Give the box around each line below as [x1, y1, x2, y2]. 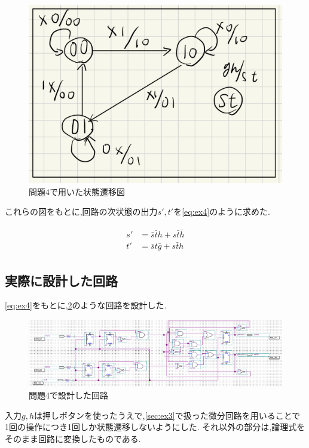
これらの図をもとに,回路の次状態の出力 [5, 205, 158, 218]
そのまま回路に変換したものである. [5, 432, 141, 444]
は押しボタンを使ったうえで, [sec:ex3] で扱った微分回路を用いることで [34, 409, 301, 421]
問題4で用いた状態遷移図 [29, 185, 125, 197]
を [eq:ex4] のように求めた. [173, 205, 271, 218]
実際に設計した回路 [5, 271, 118, 289]
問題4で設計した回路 [29, 388, 108, 401]
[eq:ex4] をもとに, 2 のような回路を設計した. [5, 299, 167, 311]
